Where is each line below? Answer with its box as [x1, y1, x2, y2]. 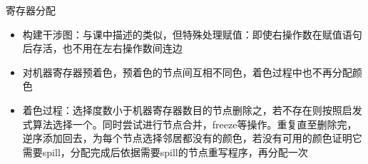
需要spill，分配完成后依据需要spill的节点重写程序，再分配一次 [22, 144, 308, 159]
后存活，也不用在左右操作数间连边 [22, 41, 183, 56]
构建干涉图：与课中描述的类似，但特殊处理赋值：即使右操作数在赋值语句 [22, 26, 362, 41]
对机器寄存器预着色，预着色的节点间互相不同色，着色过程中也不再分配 [22, 64, 352, 79]
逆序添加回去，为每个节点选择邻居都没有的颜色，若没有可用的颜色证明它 [22, 130, 362, 145]
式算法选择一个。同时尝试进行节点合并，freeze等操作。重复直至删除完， [22, 116, 357, 131]
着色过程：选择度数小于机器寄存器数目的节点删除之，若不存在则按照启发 [22, 102, 362, 117]
